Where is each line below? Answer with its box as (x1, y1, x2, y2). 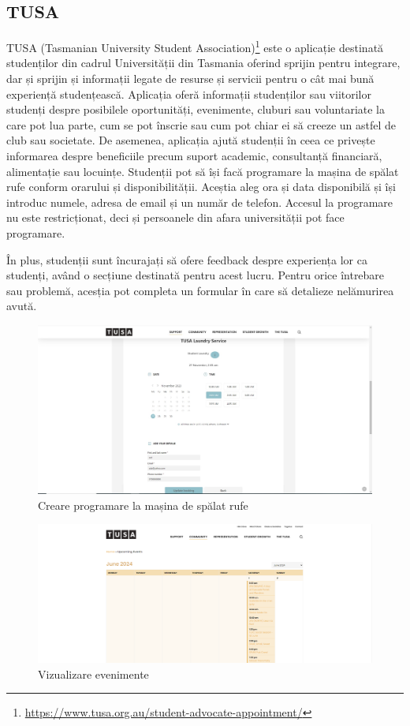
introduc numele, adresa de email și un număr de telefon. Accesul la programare (6, 193, 393, 210)
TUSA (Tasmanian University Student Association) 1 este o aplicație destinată (6, 37, 384, 55)
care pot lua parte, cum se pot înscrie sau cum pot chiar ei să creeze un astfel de (6, 116, 397, 133)
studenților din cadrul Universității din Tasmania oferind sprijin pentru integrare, (6, 54, 401, 71)
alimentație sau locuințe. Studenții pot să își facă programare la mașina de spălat (6, 163, 399, 179)
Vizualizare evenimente (38, 665, 149, 682)
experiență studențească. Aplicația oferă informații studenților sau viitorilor (6, 85, 371, 102)
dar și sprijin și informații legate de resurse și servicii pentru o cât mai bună (6, 70, 375, 87)
